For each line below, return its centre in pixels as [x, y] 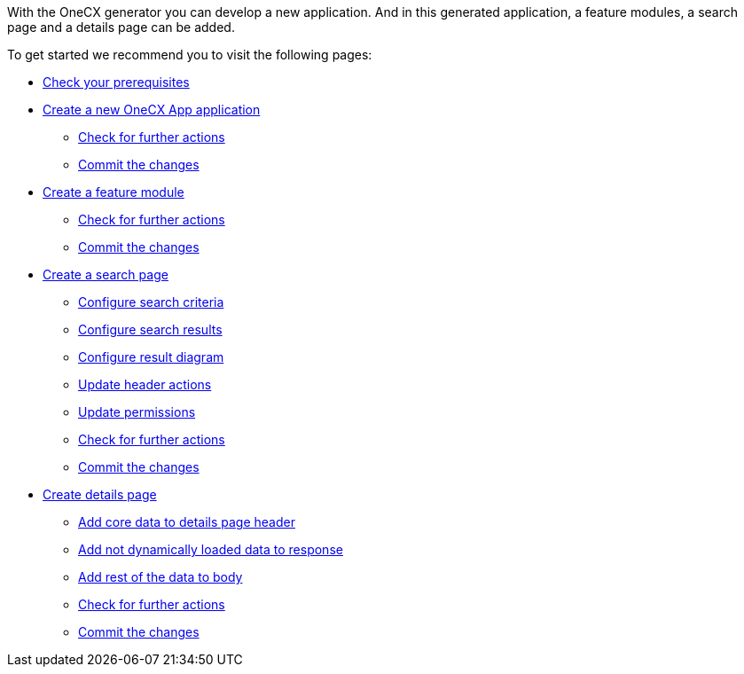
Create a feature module [114, 192]
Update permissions [137, 412]
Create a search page [106, 274]
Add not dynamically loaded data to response [211, 549]
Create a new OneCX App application [152, 110]
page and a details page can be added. [121, 27]
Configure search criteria [151, 302]
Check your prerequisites [116, 82]
